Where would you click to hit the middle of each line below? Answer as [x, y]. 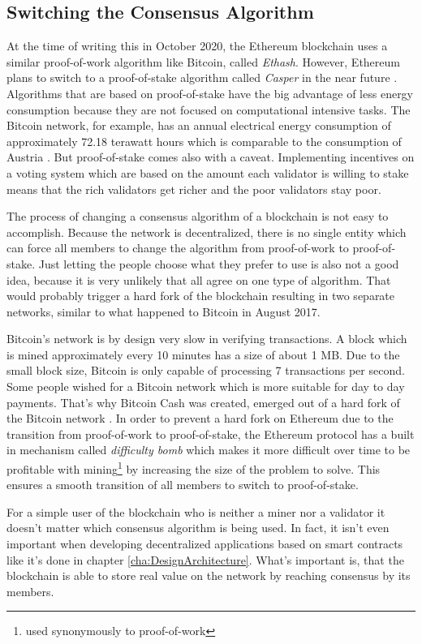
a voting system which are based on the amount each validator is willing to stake [208, 172]
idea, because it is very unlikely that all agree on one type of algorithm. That [199, 279]
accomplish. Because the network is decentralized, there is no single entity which [207, 232]
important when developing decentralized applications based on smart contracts [205, 544]
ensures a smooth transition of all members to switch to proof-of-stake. [183, 485]
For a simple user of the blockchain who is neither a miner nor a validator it [196, 511]
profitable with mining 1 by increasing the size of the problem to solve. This [194, 468]
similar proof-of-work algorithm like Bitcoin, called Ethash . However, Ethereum [203, 61]
